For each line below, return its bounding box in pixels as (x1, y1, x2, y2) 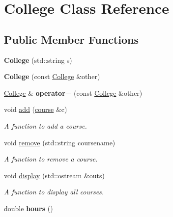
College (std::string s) (4, 54, 72, 65)
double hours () (4, 203, 53, 213)
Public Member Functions (4, 31, 139, 47)
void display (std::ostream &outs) (4, 170, 105, 180)
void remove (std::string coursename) (4, 137, 115, 147)
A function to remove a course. (4, 154, 98, 164)
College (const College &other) (4, 71, 100, 81)
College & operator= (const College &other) (4, 87, 143, 98)
